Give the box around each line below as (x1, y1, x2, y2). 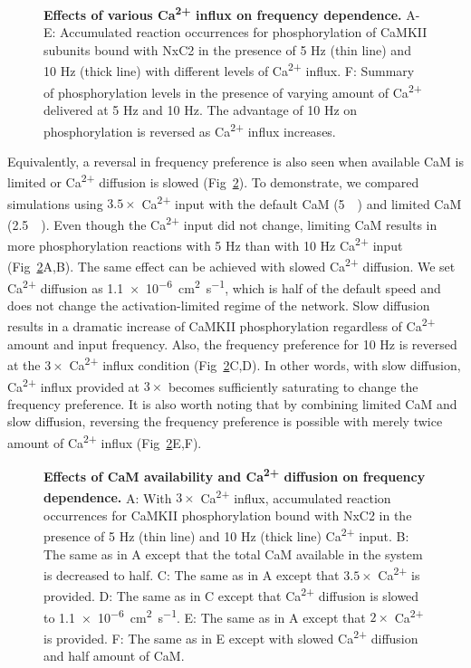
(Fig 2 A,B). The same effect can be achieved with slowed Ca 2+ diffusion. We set (7, 254, 456, 276)
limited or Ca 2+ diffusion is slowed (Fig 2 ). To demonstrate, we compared (7, 170, 419, 192)
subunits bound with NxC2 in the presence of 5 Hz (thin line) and (43, 40, 411, 59)
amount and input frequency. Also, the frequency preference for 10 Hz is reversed (7, 334, 457, 353)
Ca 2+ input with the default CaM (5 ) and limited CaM (141, 191, 462, 213)
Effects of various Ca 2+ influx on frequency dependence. (43, 3, 402, 24)
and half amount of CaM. (43, 646, 185, 665)
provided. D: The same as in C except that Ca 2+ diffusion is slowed (43, 584, 419, 606)
